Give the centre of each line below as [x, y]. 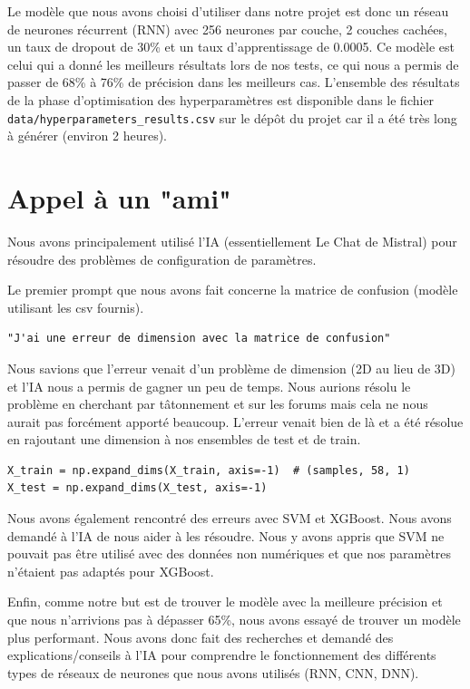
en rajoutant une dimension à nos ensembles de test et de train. [184, 439]
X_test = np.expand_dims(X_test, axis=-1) [137, 488]
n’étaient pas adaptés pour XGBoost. [111, 571]
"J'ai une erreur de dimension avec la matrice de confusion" [199, 339]
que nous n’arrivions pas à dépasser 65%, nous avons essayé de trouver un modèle [234, 620]
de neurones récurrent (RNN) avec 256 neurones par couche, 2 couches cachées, [227, 29]
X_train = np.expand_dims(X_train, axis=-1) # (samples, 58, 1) [209, 470]
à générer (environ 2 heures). [88, 136]
